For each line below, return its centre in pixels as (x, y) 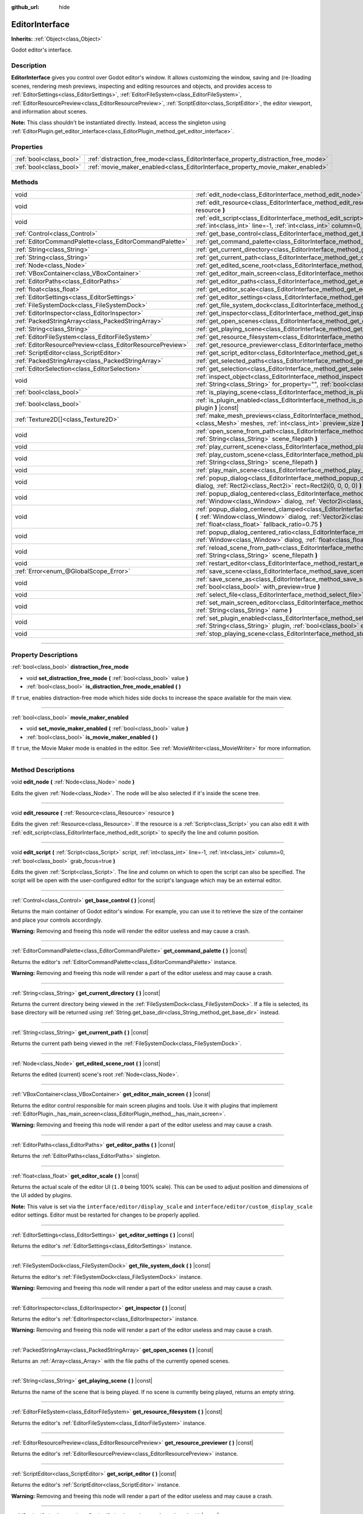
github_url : (25, 7)
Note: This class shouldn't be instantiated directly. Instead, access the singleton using (119, 123)
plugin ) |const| (217, 408)
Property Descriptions (44, 655)
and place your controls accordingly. (57, 920)
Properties (27, 147)
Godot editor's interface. (42, 50)
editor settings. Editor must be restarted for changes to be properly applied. (106, 1215)
